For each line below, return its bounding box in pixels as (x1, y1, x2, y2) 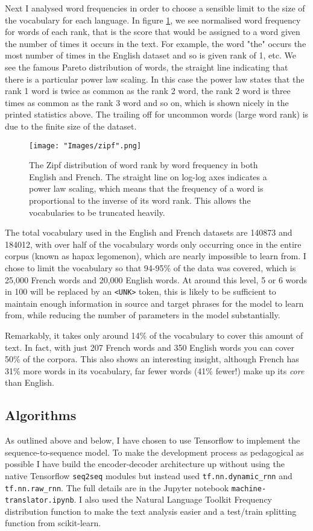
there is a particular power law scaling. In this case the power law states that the (5, 72, 305, 85)
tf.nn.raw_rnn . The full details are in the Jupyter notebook (5, 481, 229, 494)
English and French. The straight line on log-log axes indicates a (29, 170, 267, 183)
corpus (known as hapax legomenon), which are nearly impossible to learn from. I (5, 250, 306, 262)
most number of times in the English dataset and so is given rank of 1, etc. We (5, 49, 296, 61)
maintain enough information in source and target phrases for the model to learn (5, 297, 304, 309)
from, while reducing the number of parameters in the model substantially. (5, 309, 280, 321)
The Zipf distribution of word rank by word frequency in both (29, 159, 258, 171)
